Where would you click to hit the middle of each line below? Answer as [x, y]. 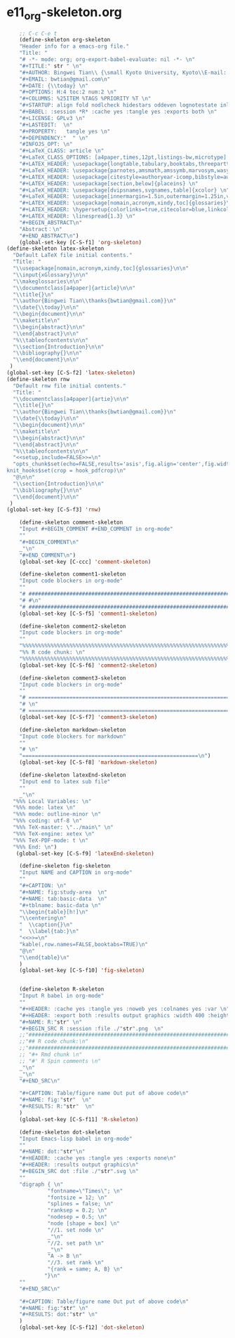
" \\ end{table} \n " [45, 958]
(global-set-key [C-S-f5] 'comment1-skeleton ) [88, 614]
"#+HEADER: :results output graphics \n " [79, 1165]
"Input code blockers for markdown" [73, 736]
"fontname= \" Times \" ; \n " [85, 1191]
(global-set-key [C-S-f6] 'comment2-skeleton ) [88, 665]
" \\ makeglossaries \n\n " [47, 281]
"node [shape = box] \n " [83, 1224]
